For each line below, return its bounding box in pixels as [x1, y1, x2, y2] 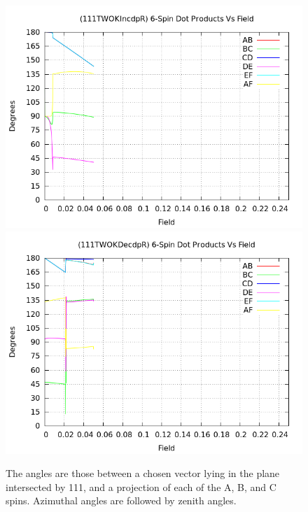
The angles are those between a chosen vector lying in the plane [6, 466, 280, 481]
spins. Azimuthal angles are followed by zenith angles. [6, 493, 237, 508]
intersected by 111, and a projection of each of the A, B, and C [6, 479, 276, 494]
